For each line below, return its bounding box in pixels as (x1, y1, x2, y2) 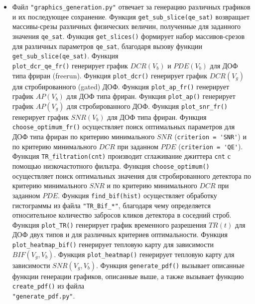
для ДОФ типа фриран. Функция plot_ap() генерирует (66, 91, 236, 101)
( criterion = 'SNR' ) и (174, 131, 247, 142)
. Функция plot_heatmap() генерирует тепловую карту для (54, 249, 235, 259)
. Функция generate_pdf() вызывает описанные (96, 260, 245, 270)
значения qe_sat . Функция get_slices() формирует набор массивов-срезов (12, 30, 245, 41)
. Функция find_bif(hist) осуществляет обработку (58, 190, 217, 200)
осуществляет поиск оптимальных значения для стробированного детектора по (12, 170, 252, 181)
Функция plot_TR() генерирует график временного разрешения (12, 219, 207, 230)
